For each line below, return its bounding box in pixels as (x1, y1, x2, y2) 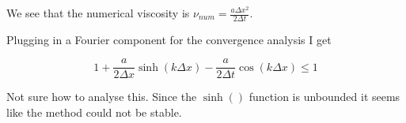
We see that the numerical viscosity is (6, 5, 190, 20)
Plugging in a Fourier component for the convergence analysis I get (6, 31, 332, 47)
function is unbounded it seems (249, 88, 400, 105)
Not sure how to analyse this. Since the (6, 88, 197, 105)
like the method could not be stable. (6, 104, 182, 121)
